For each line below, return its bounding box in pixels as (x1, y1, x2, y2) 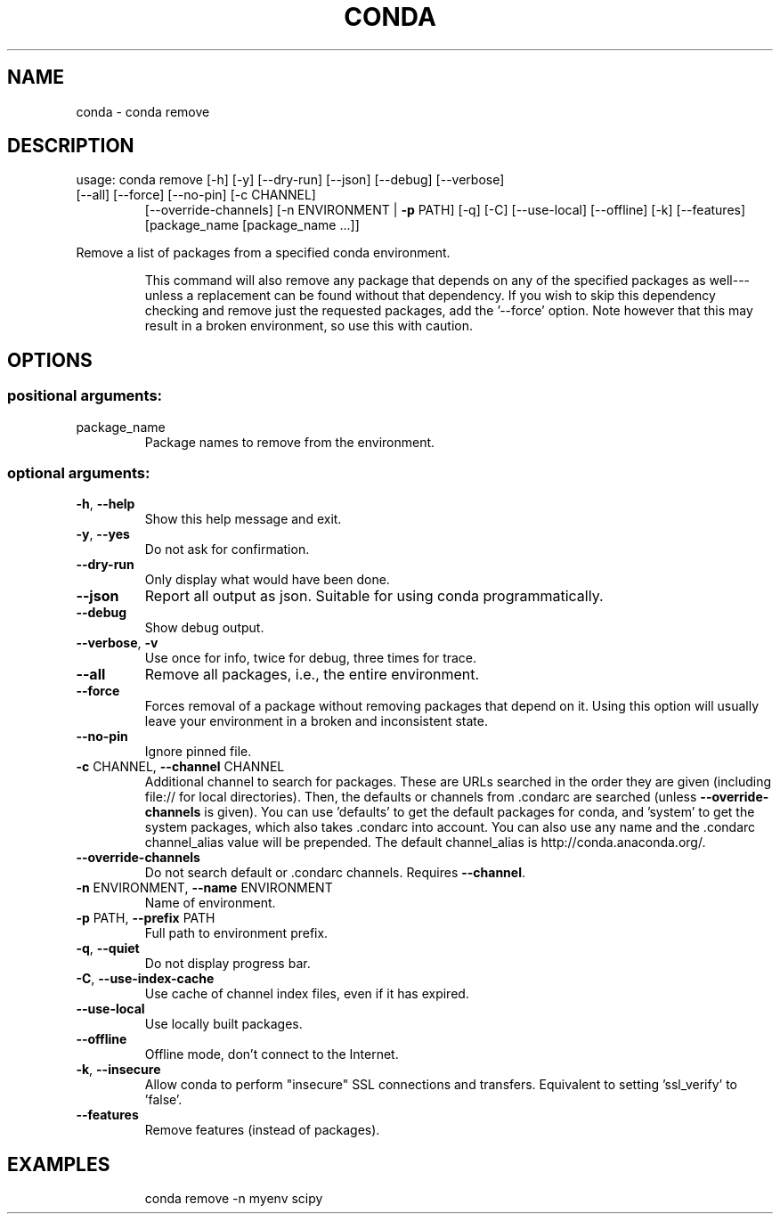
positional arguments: (7, 387, 163, 405)
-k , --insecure (76, 1062, 161, 1078)
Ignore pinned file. (144, 744, 252, 760)
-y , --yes (76, 526, 130, 542)
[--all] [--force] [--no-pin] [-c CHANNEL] (76, 187, 316, 203)
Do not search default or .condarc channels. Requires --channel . (144, 865, 526, 881)
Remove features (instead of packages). (144, 1122, 380, 1138)
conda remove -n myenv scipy (144, 1191, 323, 1207)
